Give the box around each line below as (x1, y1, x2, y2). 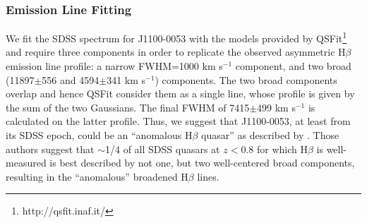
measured (6, 155, 47, 170)
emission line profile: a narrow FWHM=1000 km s (6, 59, 223, 73)
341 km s (107, 72, 146, 87)
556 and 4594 (42, 72, 100, 87)
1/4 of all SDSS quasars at (105, 141, 220, 156)
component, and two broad (235, 59, 351, 73)
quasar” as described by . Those (201, 128, 339, 143)
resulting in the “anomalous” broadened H (6, 169, 188, 183)
